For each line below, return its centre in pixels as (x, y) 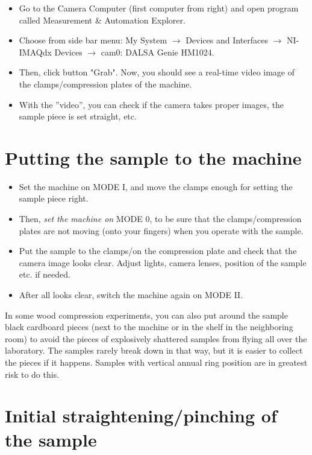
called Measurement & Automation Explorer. (102, 20)
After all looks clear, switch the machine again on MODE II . (131, 295)
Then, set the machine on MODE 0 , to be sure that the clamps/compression (160, 219)
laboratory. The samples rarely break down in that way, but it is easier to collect (154, 350)
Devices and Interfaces (227, 40)
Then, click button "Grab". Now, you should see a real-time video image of (157, 72)
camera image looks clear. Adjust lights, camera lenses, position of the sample (163, 262)
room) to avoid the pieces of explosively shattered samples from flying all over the (156, 338)
